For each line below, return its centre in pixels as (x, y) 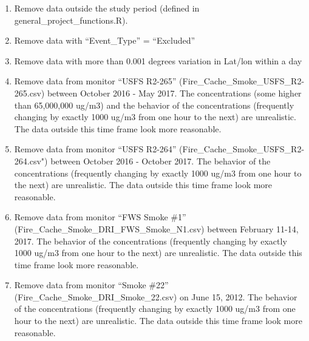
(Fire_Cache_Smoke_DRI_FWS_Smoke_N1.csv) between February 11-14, (156, 228)
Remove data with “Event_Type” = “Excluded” (105, 40)
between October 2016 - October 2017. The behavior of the (161, 160)
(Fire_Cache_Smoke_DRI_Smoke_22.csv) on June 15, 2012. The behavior (156, 296)
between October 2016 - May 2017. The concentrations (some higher (174, 93)
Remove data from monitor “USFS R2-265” (95, 81)
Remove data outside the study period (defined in (107, 8)
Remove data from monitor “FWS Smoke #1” (100, 217)
